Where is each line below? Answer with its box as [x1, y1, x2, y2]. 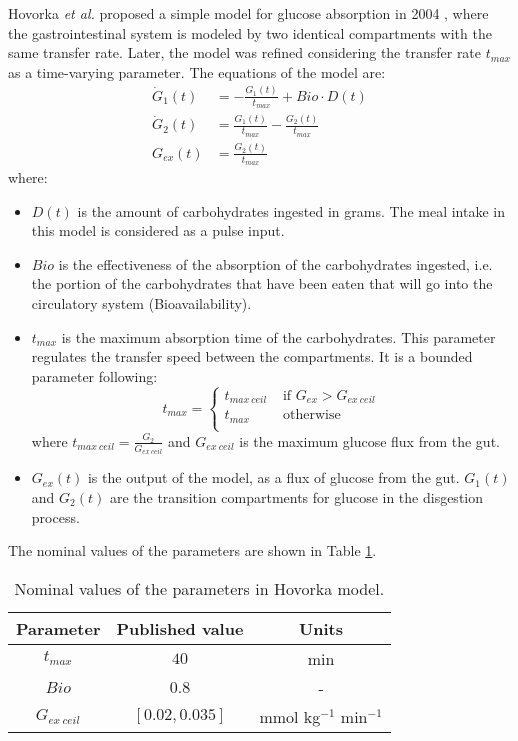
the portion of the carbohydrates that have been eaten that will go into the [31, 273, 493, 294]
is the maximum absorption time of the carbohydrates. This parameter [61, 326, 496, 347]
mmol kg [259, 704, 321, 728]
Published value [116, 616, 244, 640]
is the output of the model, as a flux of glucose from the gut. [87, 467, 460, 488]
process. [31, 506, 80, 527]
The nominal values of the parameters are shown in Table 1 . [8, 540, 377, 561]
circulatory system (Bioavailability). [31, 293, 252, 314]
